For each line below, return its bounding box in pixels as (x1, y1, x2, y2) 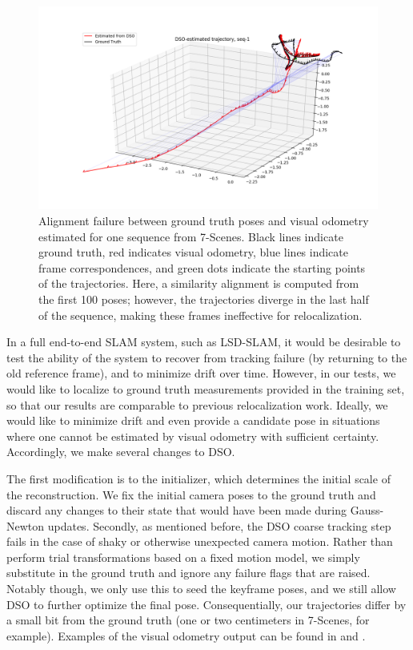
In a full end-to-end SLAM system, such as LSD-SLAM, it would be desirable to (6, 333, 401, 350)
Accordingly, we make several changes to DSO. (6, 443, 235, 460)
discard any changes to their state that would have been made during (6, 502, 347, 519)
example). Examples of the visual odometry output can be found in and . (6, 627, 366, 644)
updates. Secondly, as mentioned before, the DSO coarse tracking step (47, 517, 391, 534)
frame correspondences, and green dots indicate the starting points (38, 259, 366, 276)
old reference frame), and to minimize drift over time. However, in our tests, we (6, 365, 396, 382)
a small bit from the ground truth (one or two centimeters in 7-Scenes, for (6, 612, 370, 628)
